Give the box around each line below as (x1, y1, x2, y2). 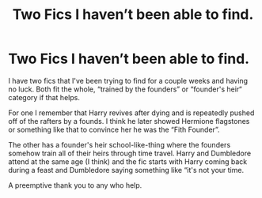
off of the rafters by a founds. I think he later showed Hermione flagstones (8, 116, 250, 125)
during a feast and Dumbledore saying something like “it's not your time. (8, 165, 244, 174)
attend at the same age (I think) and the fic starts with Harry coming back (8, 156, 248, 166)
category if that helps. (8, 92, 81, 102)
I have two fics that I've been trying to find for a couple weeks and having (8, 76, 248, 85)
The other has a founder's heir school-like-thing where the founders (8, 140, 231, 149)
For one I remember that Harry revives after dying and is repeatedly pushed (8, 108, 255, 118)
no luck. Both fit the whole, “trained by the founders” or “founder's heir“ (8, 84, 243, 94)
